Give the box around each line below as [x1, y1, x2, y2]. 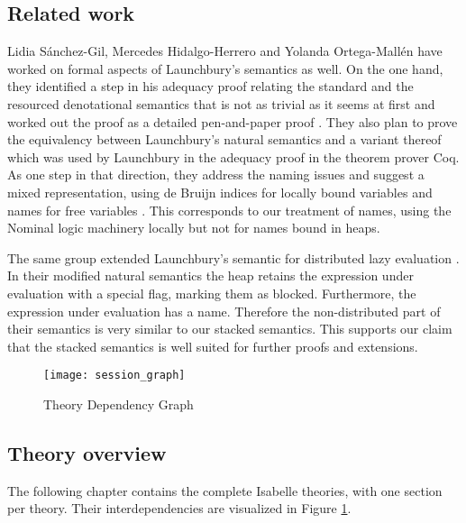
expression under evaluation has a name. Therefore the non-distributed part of [7, 301, 441, 320]
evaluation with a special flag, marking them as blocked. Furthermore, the [7, 283, 416, 302]
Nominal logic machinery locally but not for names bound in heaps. [7, 218, 380, 237]
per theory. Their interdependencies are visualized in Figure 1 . [7, 499, 352, 518]
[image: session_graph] [43, 369, 186, 382]
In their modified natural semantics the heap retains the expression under [7, 266, 414, 285]
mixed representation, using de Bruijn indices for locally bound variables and [7, 182, 433, 201]
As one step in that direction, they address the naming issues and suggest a [7, 165, 425, 184]
